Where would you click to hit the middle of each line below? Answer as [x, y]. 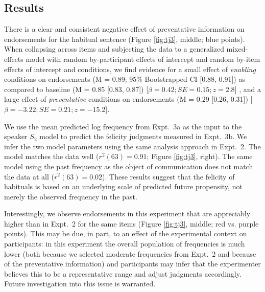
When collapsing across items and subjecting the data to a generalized [114, 49]
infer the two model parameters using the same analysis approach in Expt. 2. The [132, 146]
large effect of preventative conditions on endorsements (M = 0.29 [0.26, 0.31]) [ [128, 99]
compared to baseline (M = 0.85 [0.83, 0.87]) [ [76, 89]
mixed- [237, 49]
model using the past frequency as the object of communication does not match [129, 166]
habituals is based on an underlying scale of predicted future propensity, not [123, 186]
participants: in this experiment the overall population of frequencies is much [125, 244]
